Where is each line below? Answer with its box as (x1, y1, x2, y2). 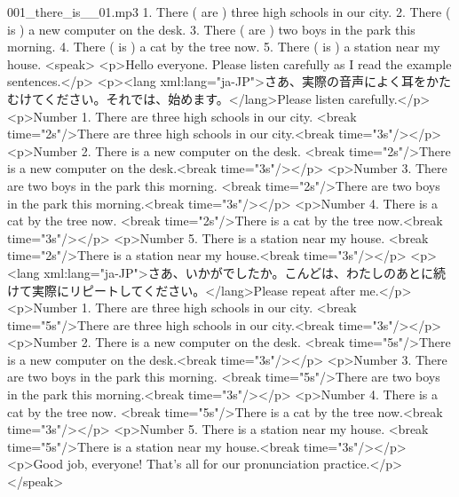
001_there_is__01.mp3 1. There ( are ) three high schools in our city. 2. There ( (7, 3, 451, 20)
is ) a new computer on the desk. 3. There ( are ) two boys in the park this (7, 20, 415, 38)
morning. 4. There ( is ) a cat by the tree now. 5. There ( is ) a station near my (7, 37, 440, 56)
